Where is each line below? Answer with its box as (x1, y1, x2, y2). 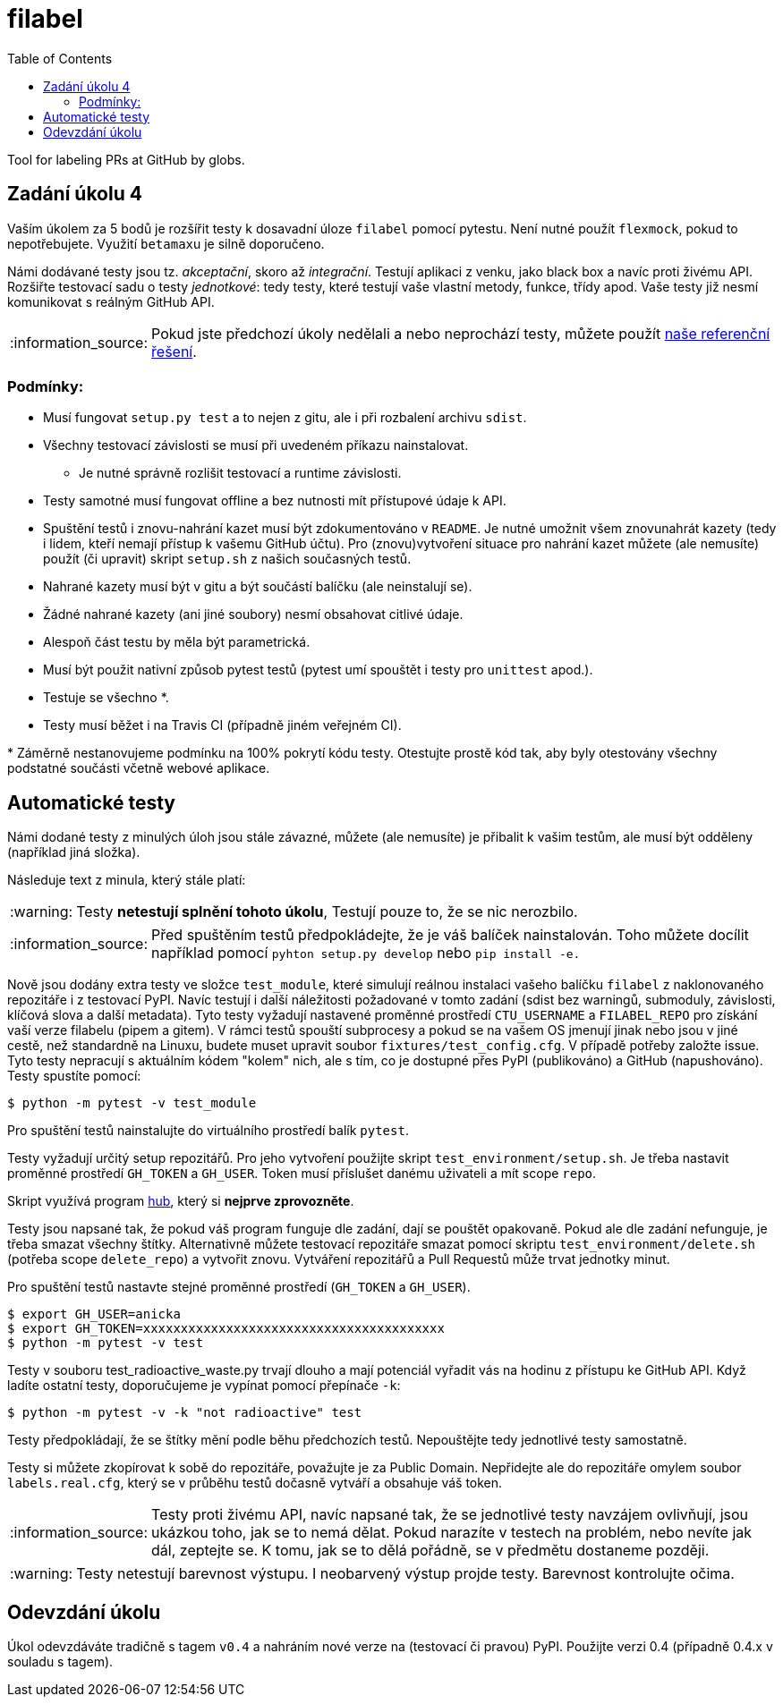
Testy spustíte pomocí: (7, 1068, 141, 1084)
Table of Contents (7, 50, 113, 66)
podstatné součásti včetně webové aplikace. (7, 760, 270, 776)
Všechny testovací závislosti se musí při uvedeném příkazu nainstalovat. (43, 437, 469, 454)
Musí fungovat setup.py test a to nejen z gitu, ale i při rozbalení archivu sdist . (43, 410, 527, 426)
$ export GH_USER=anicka (7, 1307, 181, 1322)
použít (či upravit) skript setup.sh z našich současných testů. (43, 551, 412, 567)
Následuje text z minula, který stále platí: (7, 872, 246, 888)
